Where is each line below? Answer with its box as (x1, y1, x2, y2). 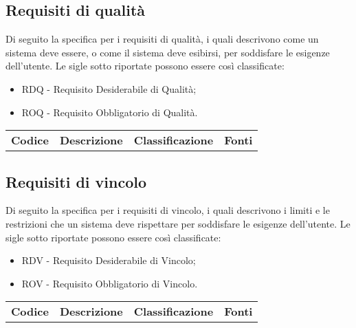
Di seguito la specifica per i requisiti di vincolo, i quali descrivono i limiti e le (5, 203, 330, 217)
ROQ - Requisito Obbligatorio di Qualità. (21, 105, 198, 119)
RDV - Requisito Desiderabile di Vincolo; (21, 253, 196, 267)
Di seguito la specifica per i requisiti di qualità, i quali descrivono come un (5, 32, 319, 46)
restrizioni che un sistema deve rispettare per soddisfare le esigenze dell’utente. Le (5, 216, 351, 230)
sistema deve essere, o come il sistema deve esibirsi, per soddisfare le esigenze (5, 45, 330, 59)
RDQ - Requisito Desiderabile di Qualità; (21, 81, 197, 96)
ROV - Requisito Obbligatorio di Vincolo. (21, 276, 198, 290)
